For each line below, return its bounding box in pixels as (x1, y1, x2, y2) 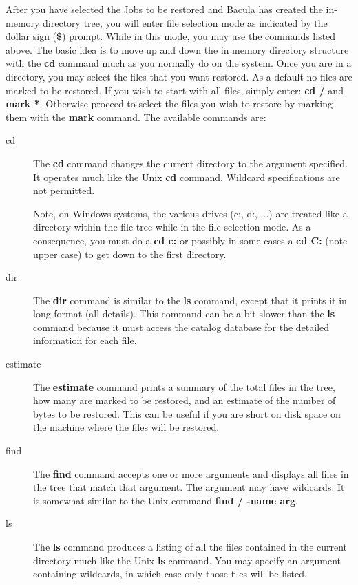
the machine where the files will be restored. (33, 420, 220, 434)
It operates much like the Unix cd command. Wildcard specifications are (33, 169, 340, 184)
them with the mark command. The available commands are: (6, 109, 266, 124)
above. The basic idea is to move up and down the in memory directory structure (6, 42, 349, 56)
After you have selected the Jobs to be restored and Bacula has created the (6, 2, 323, 16)
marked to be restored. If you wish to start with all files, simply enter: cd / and (6, 83, 344, 97)
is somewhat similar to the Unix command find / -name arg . (33, 493, 299, 507)
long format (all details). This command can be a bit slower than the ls (33, 306, 335, 321)
